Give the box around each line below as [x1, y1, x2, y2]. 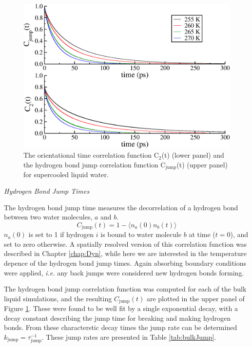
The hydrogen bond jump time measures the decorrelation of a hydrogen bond [4, 202, 238, 212]
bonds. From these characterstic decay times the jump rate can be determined [4, 322, 237, 332]
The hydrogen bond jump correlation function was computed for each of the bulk [4, 284, 247, 294]
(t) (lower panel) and [161, 150, 224, 160]
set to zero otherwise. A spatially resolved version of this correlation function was [4, 238, 247, 249]
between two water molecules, [4, 212, 93, 222]
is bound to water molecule [100, 229, 182, 239]
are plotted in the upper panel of [146, 293, 245, 303]
